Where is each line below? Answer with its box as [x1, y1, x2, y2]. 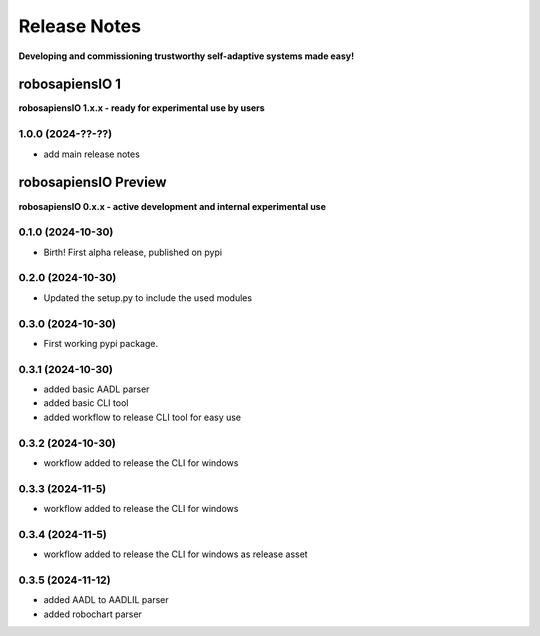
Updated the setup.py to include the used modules [43, 291, 253, 304]
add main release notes [43, 148, 140, 160]
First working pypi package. [43, 337, 159, 349]
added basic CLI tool [43, 397, 129, 409]
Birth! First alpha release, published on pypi [43, 246, 223, 258]
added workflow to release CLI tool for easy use [43, 411, 242, 423]
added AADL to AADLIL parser [43, 594, 169, 606]
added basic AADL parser [43, 383, 150, 395]
